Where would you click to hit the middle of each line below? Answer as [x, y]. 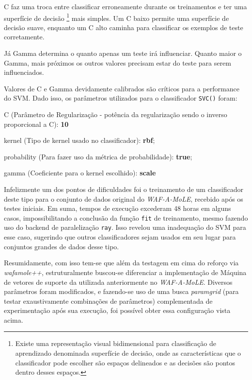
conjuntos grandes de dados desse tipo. [62, 246]
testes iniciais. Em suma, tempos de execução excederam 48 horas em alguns [118, 208]
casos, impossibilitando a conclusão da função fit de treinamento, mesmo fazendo [126, 217]
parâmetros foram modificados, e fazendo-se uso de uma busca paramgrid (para [121, 291]
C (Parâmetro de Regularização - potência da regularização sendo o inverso [116, 114]
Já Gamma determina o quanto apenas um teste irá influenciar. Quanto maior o [123, 53]
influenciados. [24, 72]
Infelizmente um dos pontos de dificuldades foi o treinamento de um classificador [124, 189]
